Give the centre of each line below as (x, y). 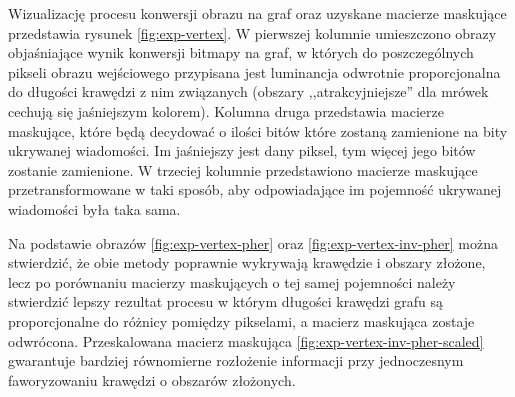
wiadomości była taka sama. (94, 208)
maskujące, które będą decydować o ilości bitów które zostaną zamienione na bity (258, 130)
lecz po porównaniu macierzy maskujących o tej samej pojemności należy (232, 281)
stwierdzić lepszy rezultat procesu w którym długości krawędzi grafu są (226, 301)
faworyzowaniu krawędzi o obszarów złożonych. (152, 379)
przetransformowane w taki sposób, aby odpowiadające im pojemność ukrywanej (255, 189)
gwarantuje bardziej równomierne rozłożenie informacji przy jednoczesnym (236, 360)
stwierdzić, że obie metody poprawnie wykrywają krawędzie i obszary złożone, (247, 262)
